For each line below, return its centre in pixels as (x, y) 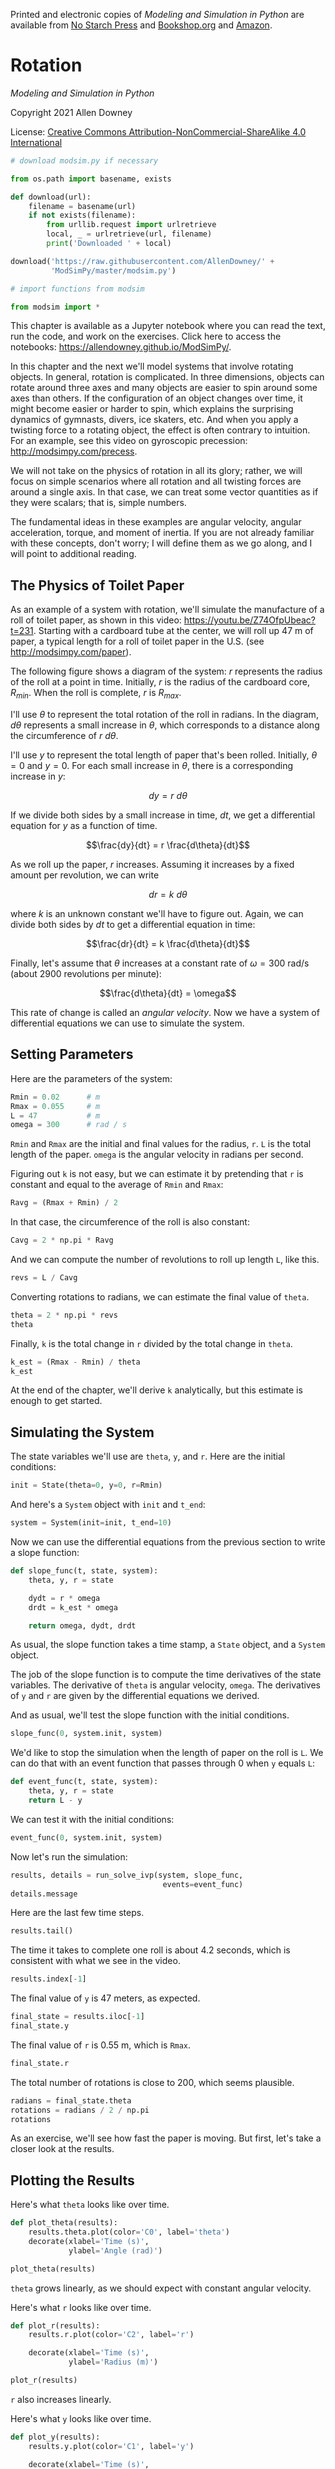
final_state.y (40, 2026)
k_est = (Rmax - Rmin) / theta (75, 1362)
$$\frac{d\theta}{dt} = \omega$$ (168, 993)
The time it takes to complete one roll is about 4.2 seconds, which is (150, 1950)
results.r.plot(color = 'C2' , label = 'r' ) (111, 2335)
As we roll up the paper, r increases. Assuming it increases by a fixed (152, 865)
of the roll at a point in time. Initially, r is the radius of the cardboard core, (160, 682)
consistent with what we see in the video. (95, 1961)
